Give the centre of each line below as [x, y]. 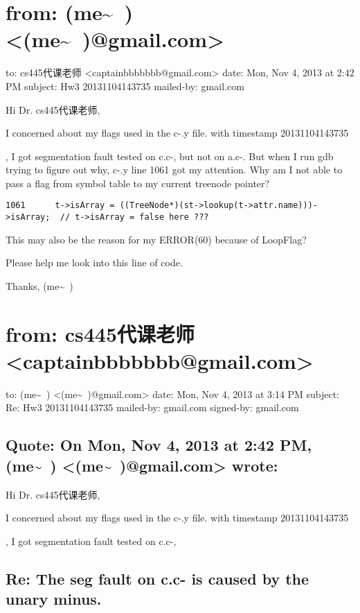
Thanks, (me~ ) [39, 285]
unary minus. [54, 599]
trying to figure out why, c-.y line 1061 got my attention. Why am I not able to [174, 170]
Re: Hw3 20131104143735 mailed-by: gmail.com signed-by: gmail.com [152, 407]
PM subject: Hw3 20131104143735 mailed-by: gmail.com [125, 86]
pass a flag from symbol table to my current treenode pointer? [138, 183]
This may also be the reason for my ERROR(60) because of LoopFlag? [156, 239]
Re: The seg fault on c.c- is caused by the [157, 578]
